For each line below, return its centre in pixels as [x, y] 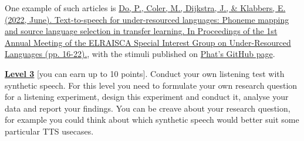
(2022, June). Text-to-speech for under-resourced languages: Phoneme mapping [147, 19]
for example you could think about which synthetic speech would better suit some [152, 120]
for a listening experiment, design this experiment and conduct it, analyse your [147, 97]
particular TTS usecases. [49, 131]
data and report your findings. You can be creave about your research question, [148, 108]
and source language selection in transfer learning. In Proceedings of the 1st [141, 31]
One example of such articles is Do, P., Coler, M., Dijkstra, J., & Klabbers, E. [145, 8]
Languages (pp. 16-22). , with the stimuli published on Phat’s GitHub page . [140, 54]
